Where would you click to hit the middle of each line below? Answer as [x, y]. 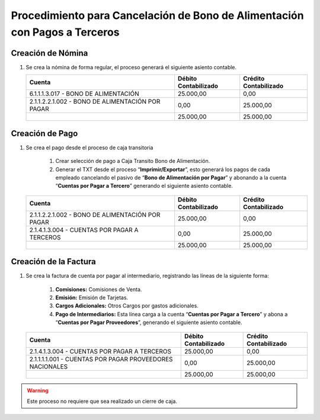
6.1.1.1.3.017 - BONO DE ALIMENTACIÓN [84, 94]
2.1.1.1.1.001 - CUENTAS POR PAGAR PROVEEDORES [101, 359]
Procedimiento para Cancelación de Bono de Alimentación [158, 15]
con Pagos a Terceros [65, 32]
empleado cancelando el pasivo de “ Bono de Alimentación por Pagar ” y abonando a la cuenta [171, 177]
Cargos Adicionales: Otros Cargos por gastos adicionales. [127, 306]
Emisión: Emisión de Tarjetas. [92, 298]
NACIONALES [49, 366]
